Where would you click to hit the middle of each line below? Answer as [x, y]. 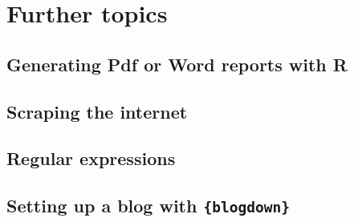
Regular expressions [91, 158]
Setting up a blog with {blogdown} [148, 206]
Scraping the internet [97, 111]
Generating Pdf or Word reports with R [177, 64]
